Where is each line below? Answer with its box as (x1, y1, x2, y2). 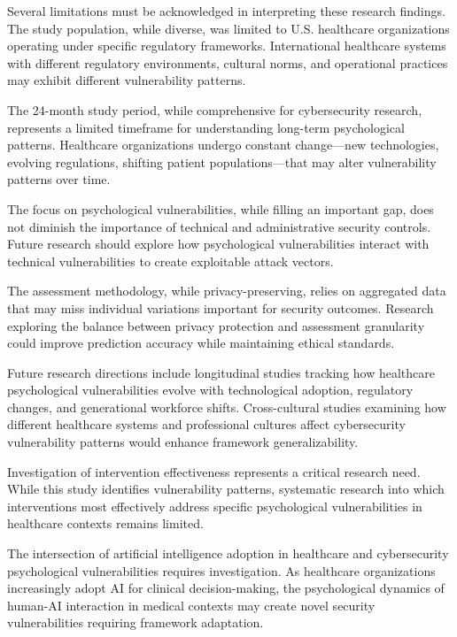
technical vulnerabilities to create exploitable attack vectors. (7, 251, 334, 270)
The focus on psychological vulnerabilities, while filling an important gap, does (7, 199, 434, 218)
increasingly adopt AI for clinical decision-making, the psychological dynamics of (7, 579, 445, 597)
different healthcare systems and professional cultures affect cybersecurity (7, 415, 406, 434)
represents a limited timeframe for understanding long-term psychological (7, 118, 405, 136)
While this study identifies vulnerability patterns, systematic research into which (7, 480, 445, 498)
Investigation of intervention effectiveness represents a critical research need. (7, 462, 421, 480)
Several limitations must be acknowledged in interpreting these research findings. (7, 2, 445, 19)
